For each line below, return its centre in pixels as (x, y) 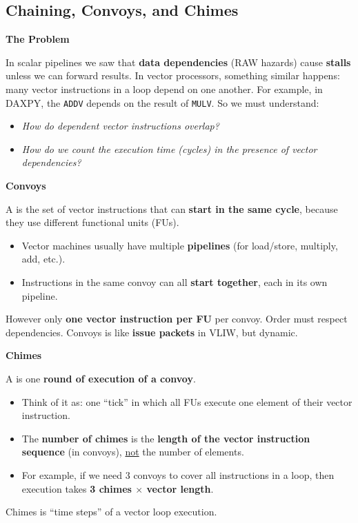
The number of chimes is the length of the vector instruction (166, 438)
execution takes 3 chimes (77, 488)
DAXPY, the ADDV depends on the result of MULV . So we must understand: (162, 102)
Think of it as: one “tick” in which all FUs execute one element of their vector (187, 401)
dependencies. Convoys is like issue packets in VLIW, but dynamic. (152, 332)
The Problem (38, 39)
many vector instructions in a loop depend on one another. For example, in (164, 89)
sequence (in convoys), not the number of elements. (133, 452)
